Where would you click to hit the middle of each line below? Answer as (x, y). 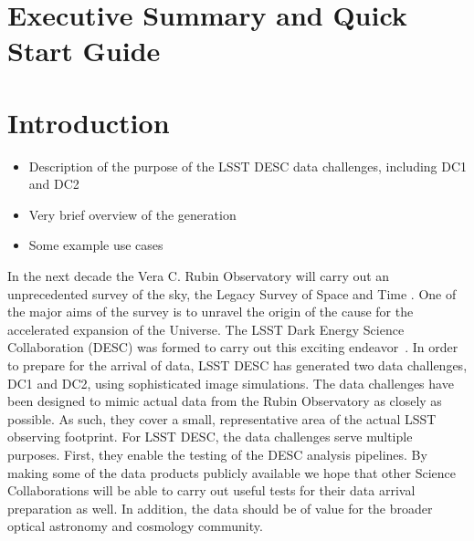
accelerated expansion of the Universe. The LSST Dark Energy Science (206, 329)
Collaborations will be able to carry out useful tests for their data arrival (211, 490)
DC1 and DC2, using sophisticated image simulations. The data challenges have (231, 383)
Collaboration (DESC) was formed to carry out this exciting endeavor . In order (233, 347)
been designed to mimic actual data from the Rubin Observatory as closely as (225, 401)
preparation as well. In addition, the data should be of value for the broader (220, 508)
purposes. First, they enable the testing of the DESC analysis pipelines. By (217, 454)
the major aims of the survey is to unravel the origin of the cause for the (211, 312)
